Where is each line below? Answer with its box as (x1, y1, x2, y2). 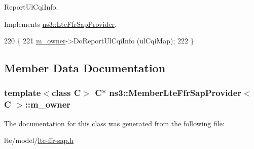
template (4, 86, 41, 99)
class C (51, 86, 81, 99)
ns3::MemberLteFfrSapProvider (109, 86, 242, 99)
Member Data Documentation (4, 60, 166, 76)
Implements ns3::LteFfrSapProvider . (4, 18, 117, 29)
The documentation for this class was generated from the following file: (4, 118, 225, 128)
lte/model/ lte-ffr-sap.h (4, 135, 74, 145)
